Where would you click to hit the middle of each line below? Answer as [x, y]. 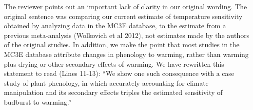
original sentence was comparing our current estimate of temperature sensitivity [123, 16]
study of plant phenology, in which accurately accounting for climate [106, 82]
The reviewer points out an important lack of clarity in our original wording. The [126, 6]
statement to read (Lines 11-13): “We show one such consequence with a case [119, 73]
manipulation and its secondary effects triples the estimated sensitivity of [113, 92]
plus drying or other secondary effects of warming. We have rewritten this [114, 64]
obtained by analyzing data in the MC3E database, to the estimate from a [115, 26]
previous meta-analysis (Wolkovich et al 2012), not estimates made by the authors [127, 35]
